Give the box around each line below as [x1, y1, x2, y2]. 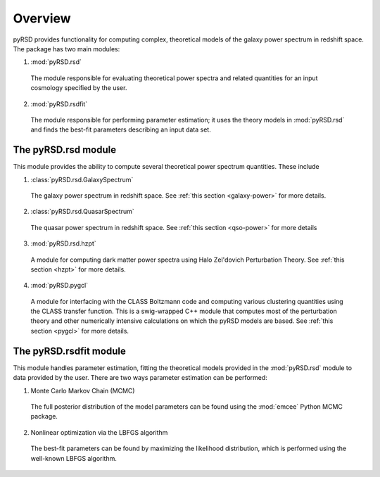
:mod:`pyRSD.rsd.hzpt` [30, 239, 96, 248]
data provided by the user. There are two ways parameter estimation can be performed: [13, 374, 267, 382]
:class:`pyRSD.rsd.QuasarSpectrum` [30, 208, 135, 216]
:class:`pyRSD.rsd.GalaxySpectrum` [30, 175, 134, 184]
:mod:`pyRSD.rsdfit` [30, 99, 88, 108]
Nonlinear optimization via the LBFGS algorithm [30, 428, 168, 436]
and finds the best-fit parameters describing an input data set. [30, 125, 211, 134]
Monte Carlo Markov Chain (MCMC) [30, 386, 135, 395]
